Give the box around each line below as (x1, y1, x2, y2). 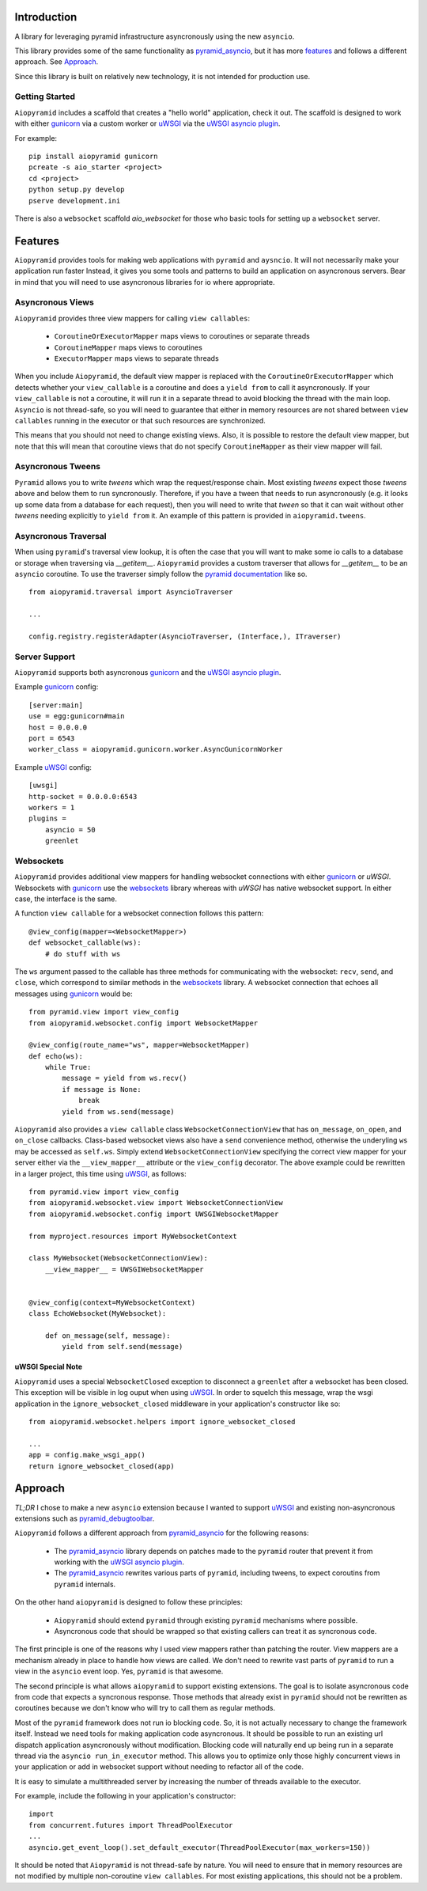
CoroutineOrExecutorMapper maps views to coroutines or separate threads (54, 332, 310, 341)
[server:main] (28, 700, 83, 710)
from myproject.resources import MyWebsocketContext (28, 1231, 237, 1241)
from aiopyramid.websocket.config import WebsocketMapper (28, 1018, 259, 1028)
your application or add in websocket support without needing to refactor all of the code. (14, 1762, 304, 1772)
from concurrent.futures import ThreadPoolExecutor (28, 1821, 233, 1829)
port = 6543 (28, 733, 75, 743)
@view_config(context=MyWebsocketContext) (28, 1298, 196, 1307)
